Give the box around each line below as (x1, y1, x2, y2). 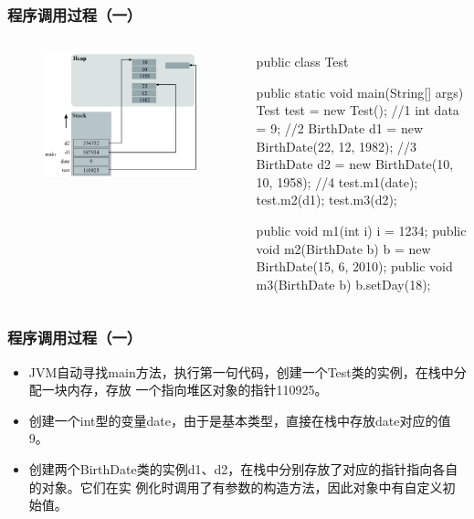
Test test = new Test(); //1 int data (256, 101, 459, 120)
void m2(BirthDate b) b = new (256, 238, 431, 258)
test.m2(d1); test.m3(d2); (256, 190, 397, 209)
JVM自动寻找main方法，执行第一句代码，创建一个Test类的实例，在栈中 (28, 362, 454, 381)
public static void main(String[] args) (256, 82, 464, 101)
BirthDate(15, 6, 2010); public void (256, 257, 453, 276)
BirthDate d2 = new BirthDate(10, (256, 154, 454, 174)
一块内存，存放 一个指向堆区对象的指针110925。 (41, 380, 328, 399)
